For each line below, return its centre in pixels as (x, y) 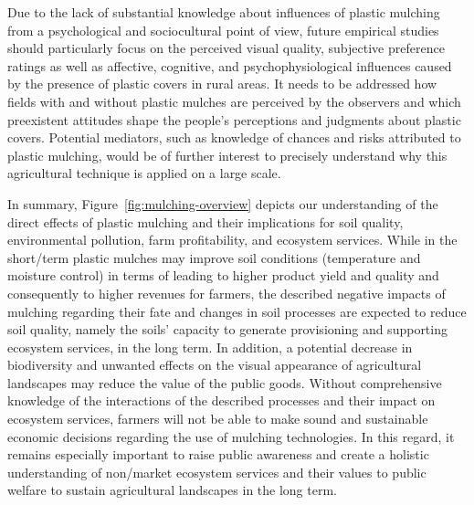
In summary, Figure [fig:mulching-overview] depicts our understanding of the (223, 203)
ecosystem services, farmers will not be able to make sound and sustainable (218, 419)
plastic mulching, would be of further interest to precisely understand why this (227, 155)
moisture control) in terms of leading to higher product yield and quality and (223, 275)
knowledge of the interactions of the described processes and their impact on (221, 400)
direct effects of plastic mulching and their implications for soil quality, (205, 221)
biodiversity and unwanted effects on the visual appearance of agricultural (215, 365)
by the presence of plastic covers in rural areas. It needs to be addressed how (222, 84)
